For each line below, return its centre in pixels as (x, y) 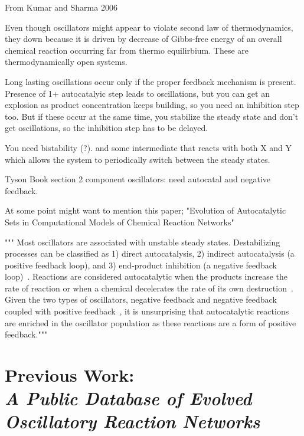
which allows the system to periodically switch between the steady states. (138, 159)
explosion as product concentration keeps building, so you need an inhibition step (152, 105)
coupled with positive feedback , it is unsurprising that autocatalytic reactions (147, 311)
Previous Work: (70, 375)
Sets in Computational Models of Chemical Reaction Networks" (120, 222)
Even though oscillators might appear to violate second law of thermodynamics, (149, 27)
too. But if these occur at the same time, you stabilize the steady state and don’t (152, 116)
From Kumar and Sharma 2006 (61, 7)
